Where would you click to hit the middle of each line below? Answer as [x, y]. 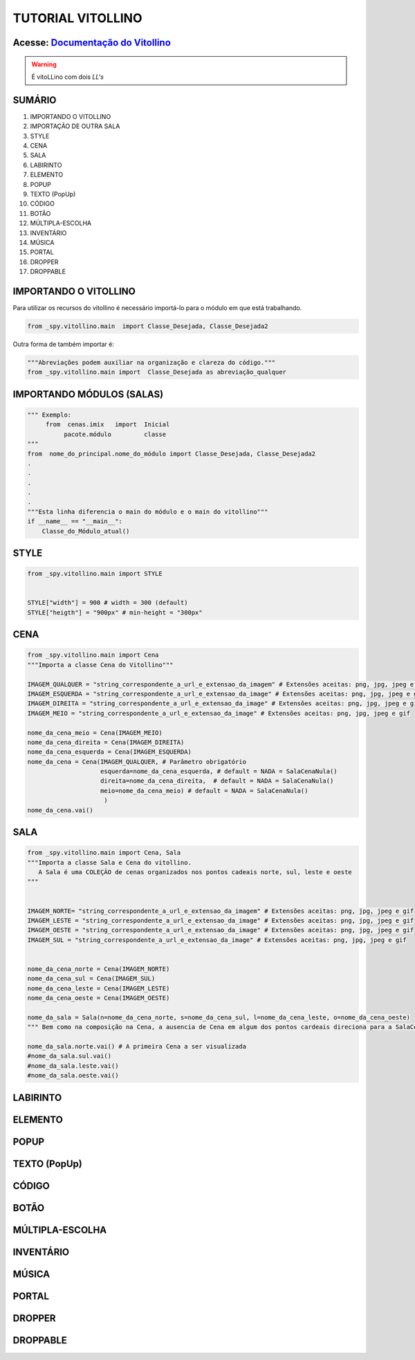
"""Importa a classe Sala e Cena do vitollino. [109, 862]
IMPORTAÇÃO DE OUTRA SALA [75, 126]
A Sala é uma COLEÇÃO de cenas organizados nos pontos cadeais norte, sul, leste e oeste [195, 872]
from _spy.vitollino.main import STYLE [95, 574]
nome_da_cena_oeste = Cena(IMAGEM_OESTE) [99, 998]
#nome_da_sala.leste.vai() [73, 1066]
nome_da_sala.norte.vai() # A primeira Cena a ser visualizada [137, 1046]
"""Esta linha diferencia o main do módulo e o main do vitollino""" [148, 511]
